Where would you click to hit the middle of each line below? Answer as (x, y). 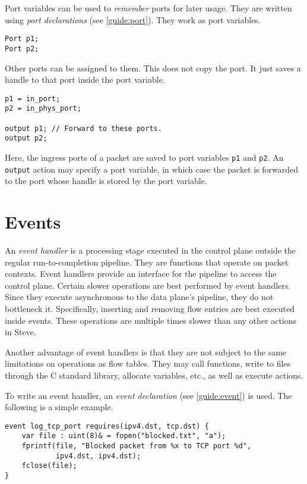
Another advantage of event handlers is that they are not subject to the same (146, 352)
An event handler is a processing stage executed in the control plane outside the (151, 250)
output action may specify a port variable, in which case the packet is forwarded (152, 169)
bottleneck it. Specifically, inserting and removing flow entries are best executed (150, 308)
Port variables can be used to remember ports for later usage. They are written (148, 8)
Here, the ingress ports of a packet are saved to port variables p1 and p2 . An (144, 157)
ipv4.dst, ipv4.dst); (98, 456)
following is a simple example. (59, 407)
